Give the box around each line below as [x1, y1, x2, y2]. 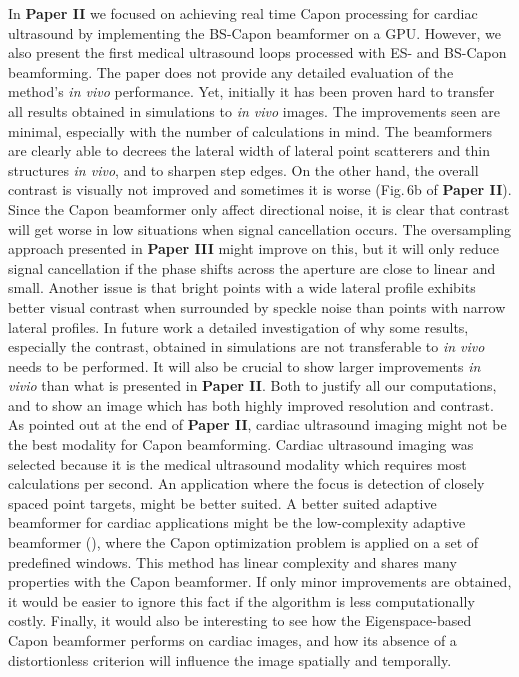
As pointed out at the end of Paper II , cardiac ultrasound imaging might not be [8, 414, 507, 435]
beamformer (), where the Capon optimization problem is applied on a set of [8, 532, 479, 553]
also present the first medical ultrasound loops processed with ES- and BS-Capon [8, 42, 507, 63]
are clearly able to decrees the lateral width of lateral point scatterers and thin [8, 140, 490, 161]
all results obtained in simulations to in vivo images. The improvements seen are [8, 100, 501, 121]
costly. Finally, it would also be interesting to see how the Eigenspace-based [8, 610, 472, 631]
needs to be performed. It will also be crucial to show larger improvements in [8, 355, 481, 376]
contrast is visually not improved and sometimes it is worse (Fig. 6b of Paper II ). [8, 179, 512, 200]
